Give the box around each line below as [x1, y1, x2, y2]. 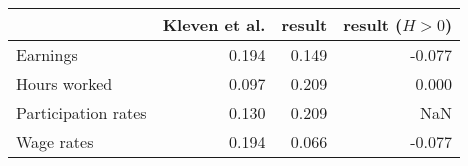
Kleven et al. [162, 13, 266, 36]
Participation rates [16, 101, 147, 124]
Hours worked [16, 72, 113, 95]
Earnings [16, 43, 78, 66]
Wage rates [16, 130, 94, 153]
